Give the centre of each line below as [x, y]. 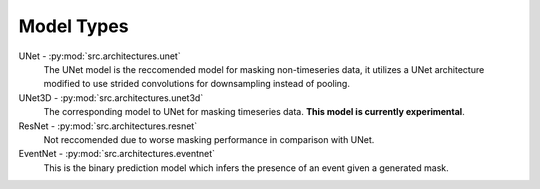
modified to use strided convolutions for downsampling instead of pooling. [196, 84]
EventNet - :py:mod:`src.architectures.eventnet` [116, 154]
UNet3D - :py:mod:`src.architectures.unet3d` [111, 97]
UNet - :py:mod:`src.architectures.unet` [99, 56]
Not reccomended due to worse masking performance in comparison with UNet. [209, 139]
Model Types [73, 26]
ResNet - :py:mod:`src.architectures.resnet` [108, 126]
